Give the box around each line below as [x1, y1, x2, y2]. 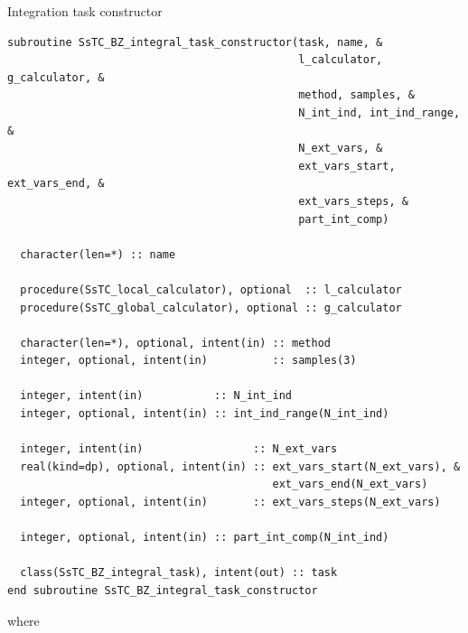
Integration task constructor [7, 2, 163, 20]
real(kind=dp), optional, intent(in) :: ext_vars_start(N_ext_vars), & [20, 460, 461, 473]
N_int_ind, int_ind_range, [298, 106, 461, 119]
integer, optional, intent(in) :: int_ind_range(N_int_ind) [20, 407, 389, 421]
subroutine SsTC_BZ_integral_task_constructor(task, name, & [7, 35, 383, 49]
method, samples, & [298, 88, 416, 102]
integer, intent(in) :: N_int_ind [20, 389, 292, 403]
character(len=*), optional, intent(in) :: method [20, 336, 331, 349]
